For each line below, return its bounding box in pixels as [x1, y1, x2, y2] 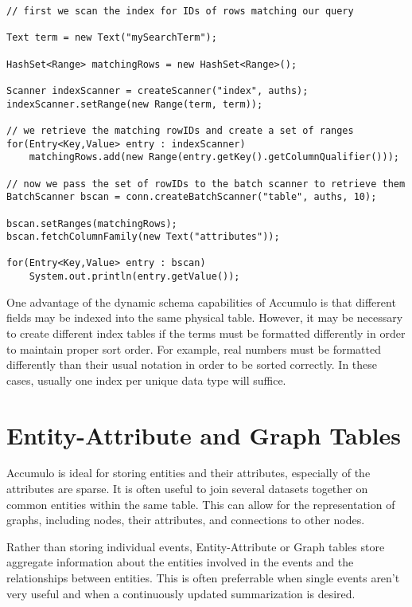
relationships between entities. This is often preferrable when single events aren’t [6, 570, 400, 586]
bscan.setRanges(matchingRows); [6, 217, 177, 229]
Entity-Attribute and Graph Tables [6, 418, 401, 451]
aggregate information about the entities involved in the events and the [6, 554, 354, 570]
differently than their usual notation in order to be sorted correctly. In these [6, 356, 378, 373]
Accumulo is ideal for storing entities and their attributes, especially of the [6, 464, 371, 481]
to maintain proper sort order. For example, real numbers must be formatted [6, 340, 381, 357]
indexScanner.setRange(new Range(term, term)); [6, 98, 263, 110]
